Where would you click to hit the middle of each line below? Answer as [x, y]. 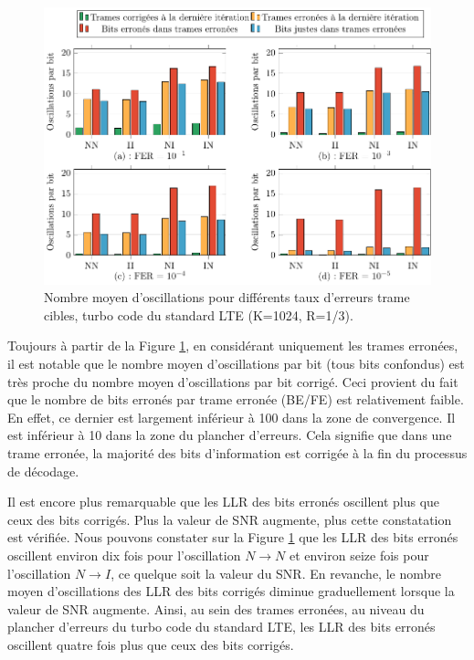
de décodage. [43, 471]
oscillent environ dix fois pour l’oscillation [124, 555]
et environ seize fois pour [359, 555]
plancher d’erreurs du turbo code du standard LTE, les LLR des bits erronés [221, 627]
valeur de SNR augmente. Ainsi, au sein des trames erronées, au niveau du [216, 608]
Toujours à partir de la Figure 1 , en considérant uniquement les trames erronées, [233, 346]
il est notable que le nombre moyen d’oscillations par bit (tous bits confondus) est [236, 364]
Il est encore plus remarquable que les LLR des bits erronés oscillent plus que [224, 502]
